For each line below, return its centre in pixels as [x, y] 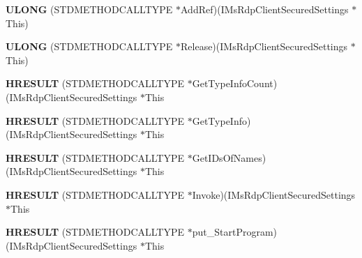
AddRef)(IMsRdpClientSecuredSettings [265, 9]
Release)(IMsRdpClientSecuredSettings [264, 46]
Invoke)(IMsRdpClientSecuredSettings [274, 194]
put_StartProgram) [235, 232]
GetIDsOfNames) [229, 157]
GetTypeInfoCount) [235, 83]
